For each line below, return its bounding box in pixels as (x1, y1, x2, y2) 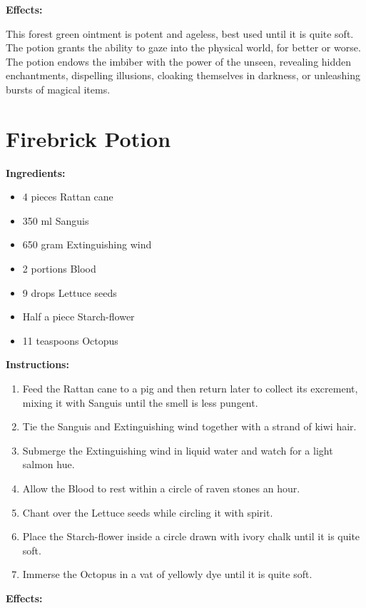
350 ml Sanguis (22, 213, 89, 228)
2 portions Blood (22, 261, 96, 276)
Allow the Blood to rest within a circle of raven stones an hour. (22, 481, 300, 495)
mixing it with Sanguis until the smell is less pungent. (22, 395, 258, 410)
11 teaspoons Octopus (22, 333, 118, 348)
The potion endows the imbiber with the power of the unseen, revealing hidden (6, 54, 352, 69)
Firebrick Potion (6, 123, 171, 153)
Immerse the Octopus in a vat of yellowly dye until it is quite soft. (22, 567, 312, 582)
